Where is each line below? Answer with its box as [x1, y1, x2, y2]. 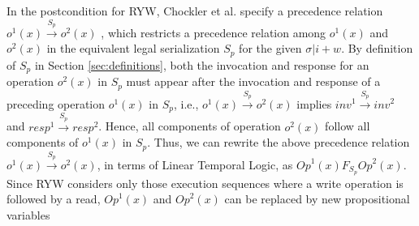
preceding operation [6, 95, 106, 112]
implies [296, 95, 332, 112]
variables [6, 206, 50, 223]
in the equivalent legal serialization [46, 40, 220, 57]
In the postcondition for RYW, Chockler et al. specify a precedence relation [6, 2, 383, 19]
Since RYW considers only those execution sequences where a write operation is [6, 174, 404, 191]
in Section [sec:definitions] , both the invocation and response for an [34, 56, 369, 73]
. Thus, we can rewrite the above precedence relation [147, 134, 410, 151]
